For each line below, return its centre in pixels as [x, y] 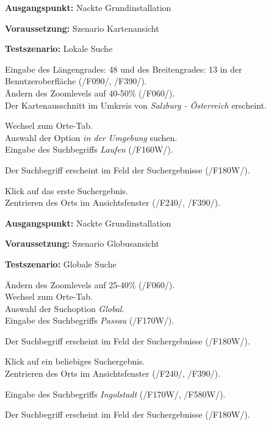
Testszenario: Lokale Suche [59, 49]
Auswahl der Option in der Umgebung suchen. [91, 137]
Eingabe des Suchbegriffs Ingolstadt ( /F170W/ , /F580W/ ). [115, 394]
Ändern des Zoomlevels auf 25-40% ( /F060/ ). [90, 284]
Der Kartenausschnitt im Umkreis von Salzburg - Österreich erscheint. [136, 105]
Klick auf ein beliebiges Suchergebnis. [75, 361]
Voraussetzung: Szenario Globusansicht [82, 243]
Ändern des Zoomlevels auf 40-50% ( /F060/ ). [90, 93]
